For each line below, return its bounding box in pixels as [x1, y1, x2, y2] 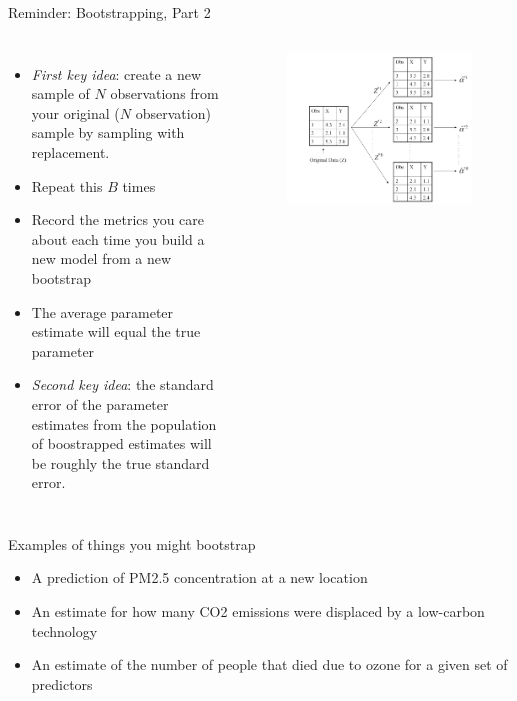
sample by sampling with [31, 122, 185, 143]
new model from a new [31, 248, 172, 269]
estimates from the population [31, 413, 217, 434]
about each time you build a [31, 228, 205, 249]
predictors [31, 673, 93, 694]
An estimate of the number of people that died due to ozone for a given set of [31, 654, 508, 675]
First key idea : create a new [31, 63, 202, 84]
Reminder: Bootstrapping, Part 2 [8, 2, 211, 22]
